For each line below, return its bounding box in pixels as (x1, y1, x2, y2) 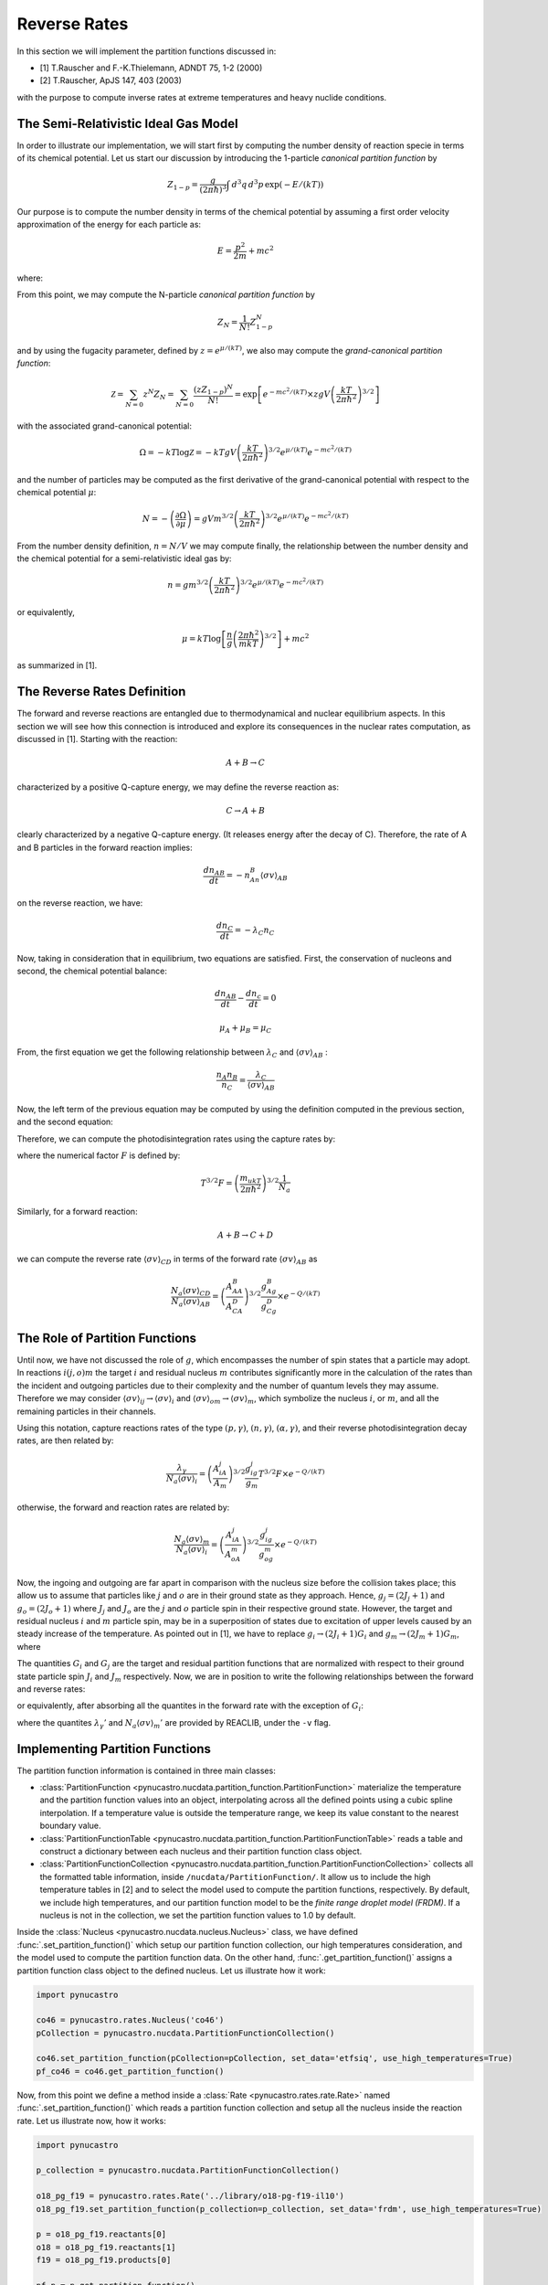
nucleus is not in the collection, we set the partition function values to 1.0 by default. (39, 1909, 356, 1920)
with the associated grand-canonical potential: (16, 420, 192, 431)
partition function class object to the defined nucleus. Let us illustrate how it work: (16, 1965, 326, 1976)
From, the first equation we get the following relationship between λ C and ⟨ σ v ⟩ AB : (16, 1047, 328, 1059)
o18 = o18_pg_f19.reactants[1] (36, 2242, 177, 2252)
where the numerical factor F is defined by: (16, 1150, 181, 1161)
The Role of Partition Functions (16, 1330, 196, 1345)
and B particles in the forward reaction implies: (16, 842, 193, 853)
